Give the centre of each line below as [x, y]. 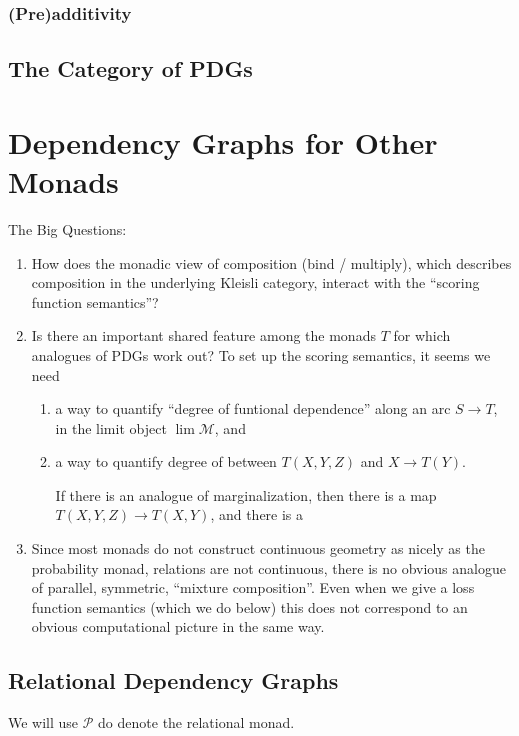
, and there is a [257, 514]
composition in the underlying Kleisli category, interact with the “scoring [255, 282]
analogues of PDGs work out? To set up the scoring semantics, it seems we [261, 354]
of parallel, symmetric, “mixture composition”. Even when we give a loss [253, 587]
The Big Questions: [67, 228]
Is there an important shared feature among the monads [203, 335]
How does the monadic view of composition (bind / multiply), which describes [271, 262]
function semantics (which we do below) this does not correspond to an [249, 606]
